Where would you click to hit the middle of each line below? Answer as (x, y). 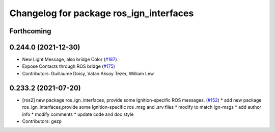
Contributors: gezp (42, 121)
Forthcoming (30, 31)
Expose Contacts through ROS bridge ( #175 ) (69, 66)
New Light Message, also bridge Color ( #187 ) (70, 59)
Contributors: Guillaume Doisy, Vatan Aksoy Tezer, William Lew (88, 73)
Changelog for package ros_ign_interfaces (102, 13)
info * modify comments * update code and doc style (78, 114)
